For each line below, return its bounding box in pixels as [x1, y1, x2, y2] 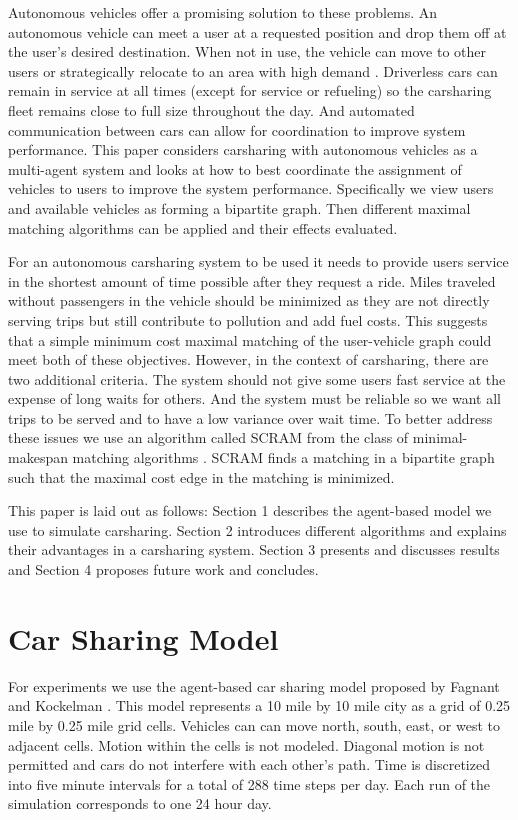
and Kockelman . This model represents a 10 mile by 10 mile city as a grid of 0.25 [8, 695, 511, 716]
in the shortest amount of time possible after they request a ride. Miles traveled [8, 270, 496, 291]
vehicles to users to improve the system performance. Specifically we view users [8, 178, 494, 199]
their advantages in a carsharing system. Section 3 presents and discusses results [8, 539, 500, 560]
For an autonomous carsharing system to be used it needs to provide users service [8, 251, 509, 272]
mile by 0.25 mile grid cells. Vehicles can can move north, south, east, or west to [8, 714, 500, 735]
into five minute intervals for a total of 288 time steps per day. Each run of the [8, 773, 491, 794]
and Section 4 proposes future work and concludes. [8, 559, 319, 580]
